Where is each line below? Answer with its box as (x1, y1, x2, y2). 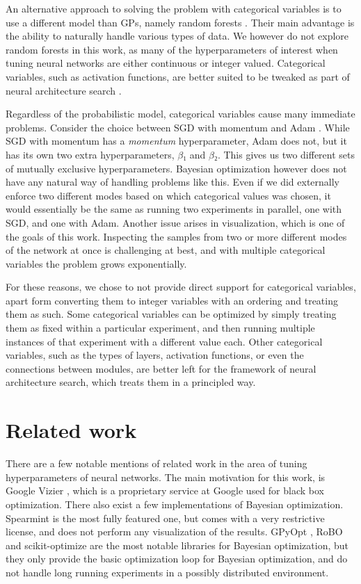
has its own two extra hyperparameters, (6, 147, 175, 161)
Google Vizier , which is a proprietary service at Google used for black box (6, 483, 324, 498)
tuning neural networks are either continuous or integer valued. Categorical (6, 56, 326, 70)
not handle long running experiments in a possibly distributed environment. (6, 565, 329, 579)
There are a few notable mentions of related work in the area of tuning (6, 456, 307, 471)
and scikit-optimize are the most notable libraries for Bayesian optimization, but (6, 537, 348, 552)
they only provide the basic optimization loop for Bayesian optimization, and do (6, 551, 348, 566)
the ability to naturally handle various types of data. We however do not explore (6, 29, 349, 43)
